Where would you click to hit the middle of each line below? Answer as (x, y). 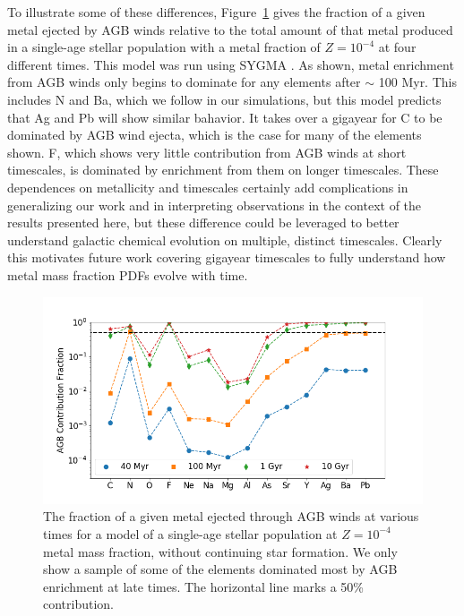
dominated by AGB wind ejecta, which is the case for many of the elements (215, 135)
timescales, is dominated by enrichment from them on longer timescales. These (223, 170)
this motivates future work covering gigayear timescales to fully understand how (227, 257)
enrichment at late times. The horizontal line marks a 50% (204, 586)
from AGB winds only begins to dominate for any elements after (184, 82)
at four (397, 47)
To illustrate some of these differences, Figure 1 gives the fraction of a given (216, 12)
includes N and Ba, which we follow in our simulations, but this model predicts (224, 99)
